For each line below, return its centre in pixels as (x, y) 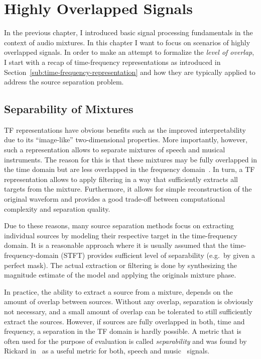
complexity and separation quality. (57, 208)
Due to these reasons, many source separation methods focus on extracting (119, 226)
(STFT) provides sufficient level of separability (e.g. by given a (158, 255)
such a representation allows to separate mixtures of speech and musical (115, 150)
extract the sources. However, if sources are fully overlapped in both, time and (124, 321)
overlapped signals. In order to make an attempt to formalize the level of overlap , (129, 52)
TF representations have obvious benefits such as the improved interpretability (125, 129)
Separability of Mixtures (69, 109)
